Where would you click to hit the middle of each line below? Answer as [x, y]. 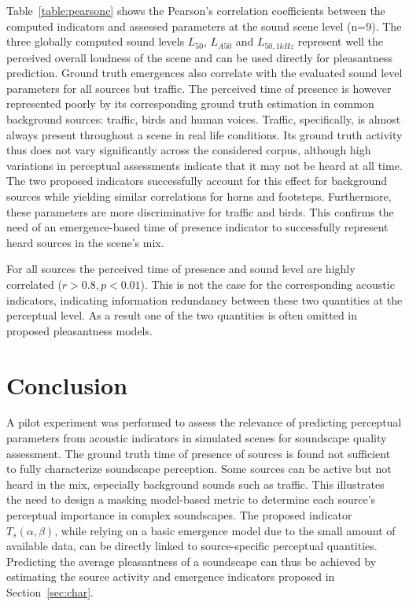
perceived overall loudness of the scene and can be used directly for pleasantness [200, 57]
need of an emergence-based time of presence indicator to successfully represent [197, 227]
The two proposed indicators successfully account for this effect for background [197, 181]
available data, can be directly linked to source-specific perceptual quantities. [192, 546]
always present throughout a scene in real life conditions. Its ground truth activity [204, 134]
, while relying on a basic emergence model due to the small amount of [225, 530]
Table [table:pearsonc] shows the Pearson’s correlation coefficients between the [196, 10]
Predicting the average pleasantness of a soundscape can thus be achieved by [192, 561]
